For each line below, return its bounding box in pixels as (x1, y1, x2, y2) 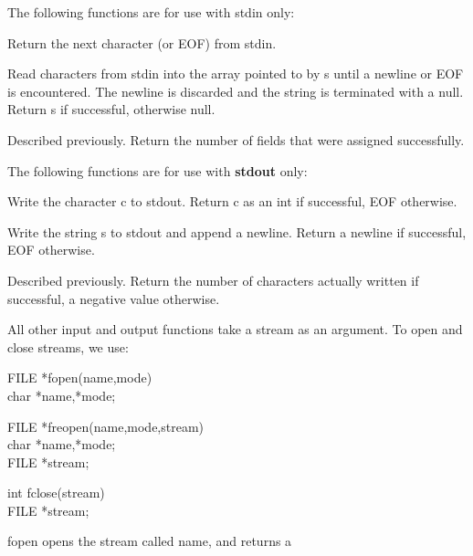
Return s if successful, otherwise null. (7, 100, 215, 119)
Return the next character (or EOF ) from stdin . (7, 33, 277, 52)
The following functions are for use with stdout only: (7, 161, 308, 180)
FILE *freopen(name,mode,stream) (7, 416, 205, 435)
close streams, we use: (7, 337, 129, 356)
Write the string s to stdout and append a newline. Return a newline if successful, (7, 222, 467, 241)
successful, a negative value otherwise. (7, 288, 220, 308)
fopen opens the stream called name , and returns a (7, 531, 292, 551)
